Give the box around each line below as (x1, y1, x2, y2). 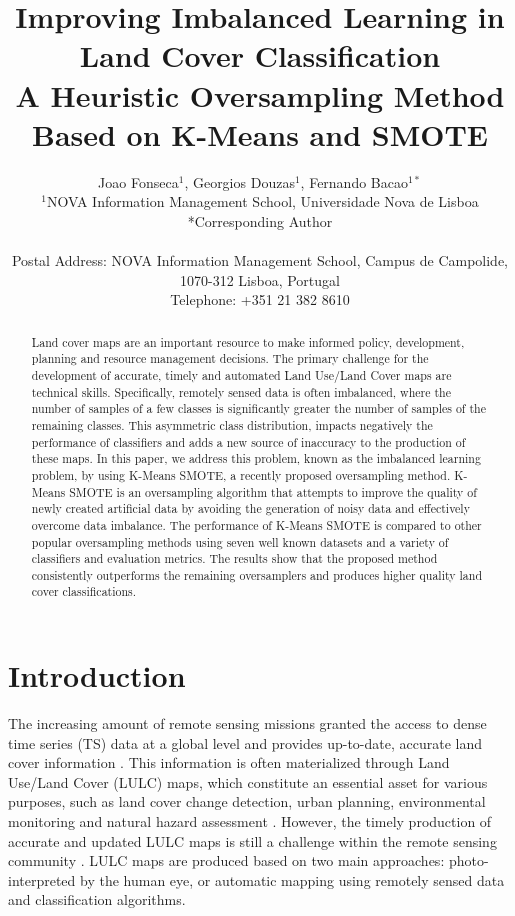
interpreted (8, 869, 76, 890)
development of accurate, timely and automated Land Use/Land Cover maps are (31, 366, 452, 383)
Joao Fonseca (98, 171, 179, 192)
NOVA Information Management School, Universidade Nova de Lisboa (46, 191, 479, 212)
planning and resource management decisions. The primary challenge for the (31, 350, 429, 367)
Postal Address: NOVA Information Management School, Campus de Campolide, (11, 250, 509, 271)
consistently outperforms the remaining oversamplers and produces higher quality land (31, 566, 482, 583)
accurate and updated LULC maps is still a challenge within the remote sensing (8, 830, 497, 851)
